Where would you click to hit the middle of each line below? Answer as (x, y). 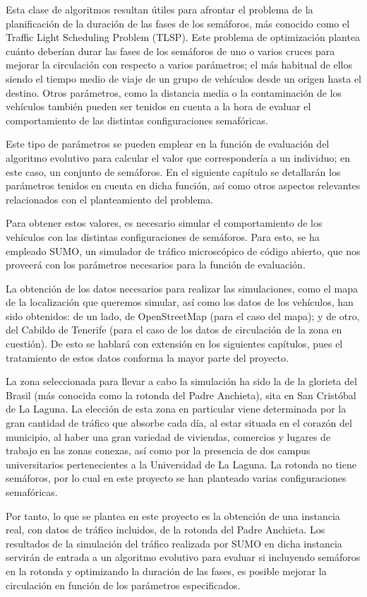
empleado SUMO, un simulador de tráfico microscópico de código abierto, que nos (183, 250)
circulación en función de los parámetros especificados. (123, 585)
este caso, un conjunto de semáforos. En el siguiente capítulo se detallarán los (173, 171)
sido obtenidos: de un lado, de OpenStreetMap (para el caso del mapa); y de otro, (183, 315)
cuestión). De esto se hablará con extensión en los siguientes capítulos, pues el (174, 344)
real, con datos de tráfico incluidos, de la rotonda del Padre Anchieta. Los (166, 530)
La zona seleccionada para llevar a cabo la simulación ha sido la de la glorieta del (181, 381)
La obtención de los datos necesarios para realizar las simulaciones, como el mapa (182, 288)
